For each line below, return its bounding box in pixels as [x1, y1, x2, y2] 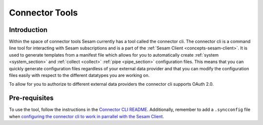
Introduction [9, 26, 48, 34]
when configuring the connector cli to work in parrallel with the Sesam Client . [9, 113, 164, 119]
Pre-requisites [9, 94, 54, 102]
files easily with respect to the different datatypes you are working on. [9, 73, 150, 78]
